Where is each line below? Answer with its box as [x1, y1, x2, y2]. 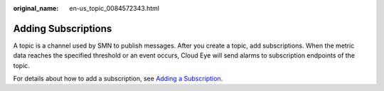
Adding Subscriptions [13, 22, 112, 35]
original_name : [13, 4, 59, 12]
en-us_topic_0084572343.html [69, 4, 160, 12]
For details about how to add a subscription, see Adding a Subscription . [13, 75, 223, 83]
